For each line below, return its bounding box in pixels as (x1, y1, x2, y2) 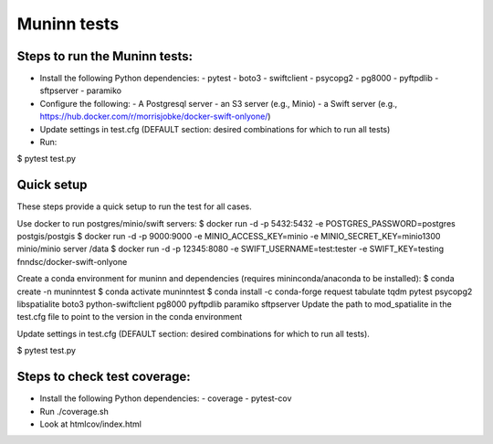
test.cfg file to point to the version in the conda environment (16, 312, 243, 322)
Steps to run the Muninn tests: (16, 48, 194, 64)
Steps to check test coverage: (16, 369, 191, 385)
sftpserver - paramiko (39, 85, 122, 96)
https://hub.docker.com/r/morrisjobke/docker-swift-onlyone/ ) (39, 111, 271, 122)
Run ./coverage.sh (39, 406, 110, 417)
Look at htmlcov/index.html (39, 418, 142, 429)
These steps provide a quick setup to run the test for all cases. (16, 201, 253, 212)
